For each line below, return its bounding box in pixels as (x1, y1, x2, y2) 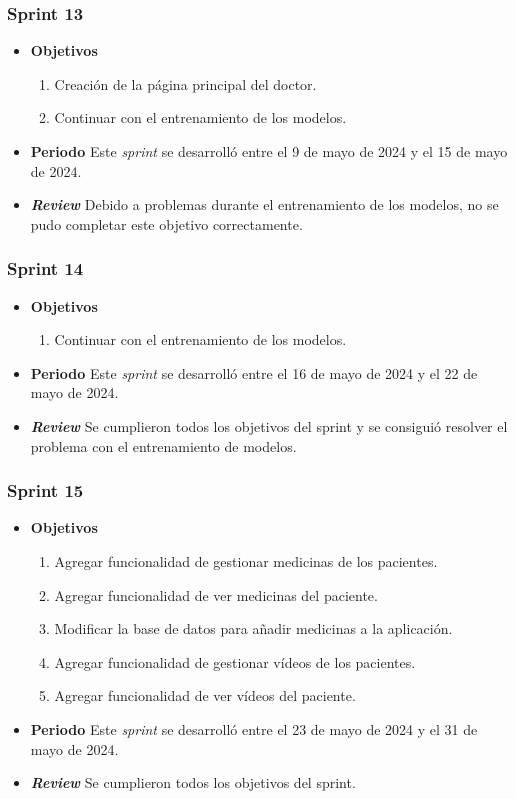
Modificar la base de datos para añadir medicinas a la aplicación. (54, 618, 453, 639)
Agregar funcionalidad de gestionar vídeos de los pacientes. (54, 651, 416, 672)
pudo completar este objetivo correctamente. (30, 213, 303, 234)
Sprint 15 (7, 478, 84, 503)
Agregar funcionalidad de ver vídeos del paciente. (54, 685, 356, 706)
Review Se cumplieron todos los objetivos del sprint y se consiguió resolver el (30, 415, 508, 436)
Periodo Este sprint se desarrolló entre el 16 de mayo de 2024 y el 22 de (30, 362, 478, 383)
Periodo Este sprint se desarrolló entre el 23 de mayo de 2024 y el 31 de (30, 718, 478, 739)
